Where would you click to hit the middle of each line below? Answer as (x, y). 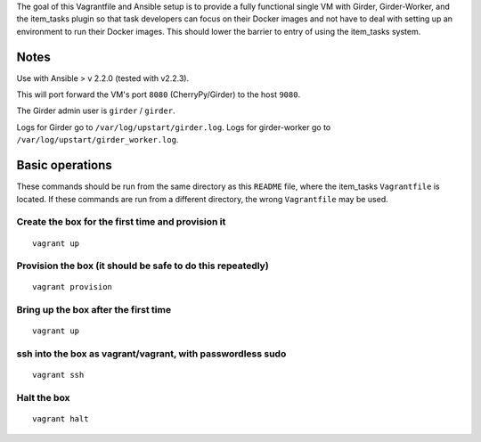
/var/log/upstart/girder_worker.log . (98, 140)
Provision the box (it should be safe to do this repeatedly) (143, 266)
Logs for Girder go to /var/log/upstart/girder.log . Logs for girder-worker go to (174, 127)
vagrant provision (73, 287)
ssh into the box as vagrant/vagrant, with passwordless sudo (151, 354)
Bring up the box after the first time (94, 310)
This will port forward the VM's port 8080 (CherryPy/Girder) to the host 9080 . (159, 94)
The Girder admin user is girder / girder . (96, 110)
